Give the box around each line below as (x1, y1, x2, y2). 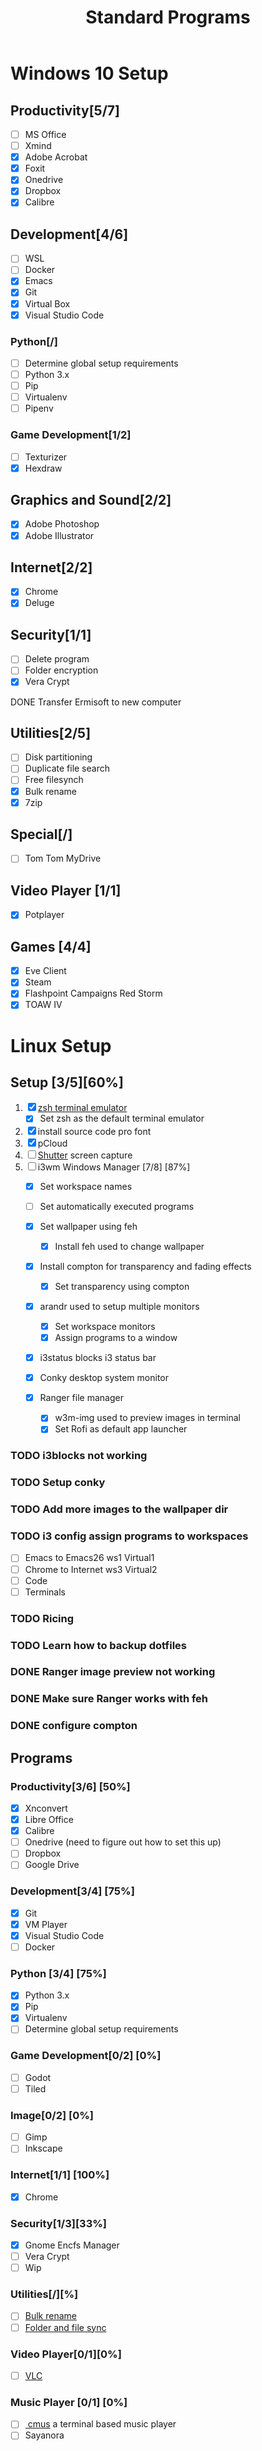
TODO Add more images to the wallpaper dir (10, 1502, 229, 1516)
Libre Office (24, 1814, 74, 1826)
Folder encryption (24, 664, 99, 676)
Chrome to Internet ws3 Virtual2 (24, 1563, 158, 1575)
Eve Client (24, 965, 67, 977)
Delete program (24, 653, 90, 665)
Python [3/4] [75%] (10, 1966, 107, 1980)
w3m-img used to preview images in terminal (54, 1412, 241, 1424)
